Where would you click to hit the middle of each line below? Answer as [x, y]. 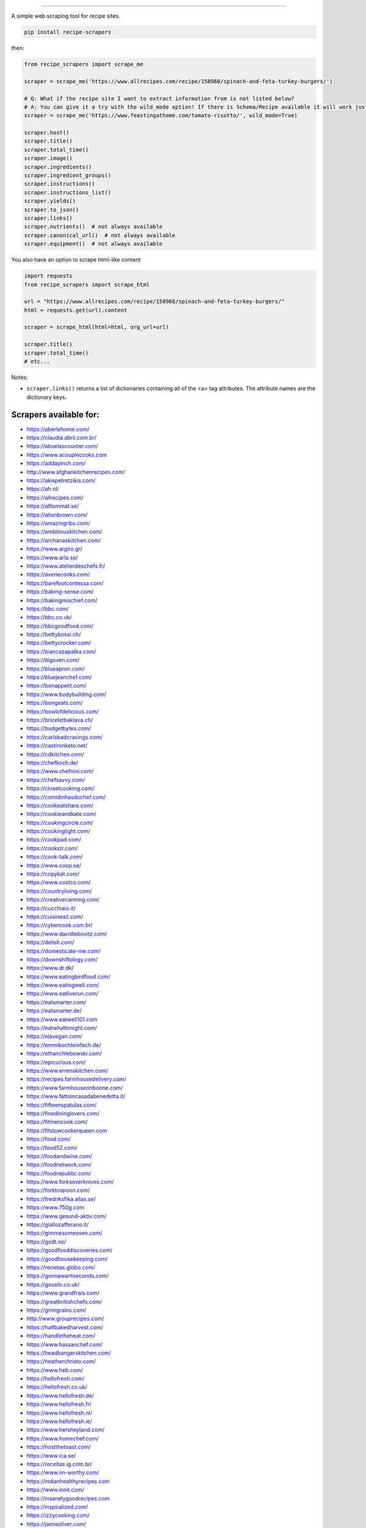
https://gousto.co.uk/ [53, 1284]
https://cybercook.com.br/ [59, 925]
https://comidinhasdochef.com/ [66, 797]
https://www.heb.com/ [55, 1370]
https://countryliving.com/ [59, 891]
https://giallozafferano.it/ [58, 1225]
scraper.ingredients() [58, 167]
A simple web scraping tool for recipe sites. [66, 16]
